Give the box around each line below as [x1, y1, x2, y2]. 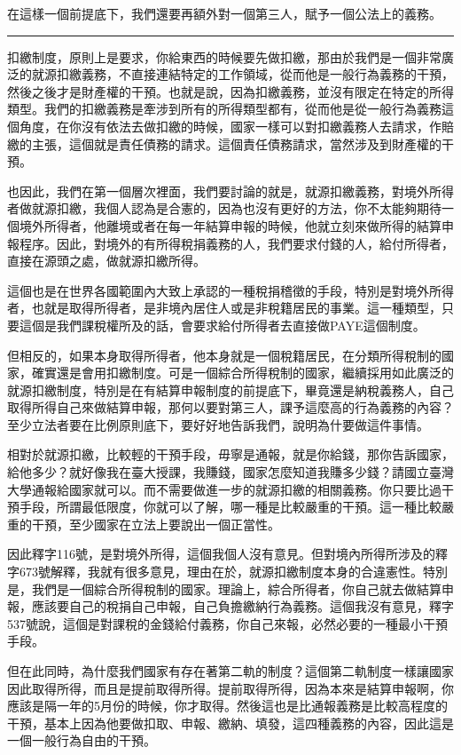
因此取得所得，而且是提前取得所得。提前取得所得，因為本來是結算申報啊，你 [7, 679, 454, 697]
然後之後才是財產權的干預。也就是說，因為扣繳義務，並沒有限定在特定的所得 [7, 82, 454, 100]
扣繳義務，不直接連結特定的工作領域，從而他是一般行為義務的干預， [56, 65, 454, 83]
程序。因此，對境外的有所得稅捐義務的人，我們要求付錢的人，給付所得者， [19, 234, 454, 252]
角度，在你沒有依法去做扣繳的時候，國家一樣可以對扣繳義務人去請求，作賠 [19, 116, 454, 135]
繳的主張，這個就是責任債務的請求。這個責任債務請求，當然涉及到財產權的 [7, 134, 441, 153]
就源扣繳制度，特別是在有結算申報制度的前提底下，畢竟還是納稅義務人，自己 [7, 380, 454, 399]
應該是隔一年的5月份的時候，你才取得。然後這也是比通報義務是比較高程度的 [7, 696, 448, 715]
